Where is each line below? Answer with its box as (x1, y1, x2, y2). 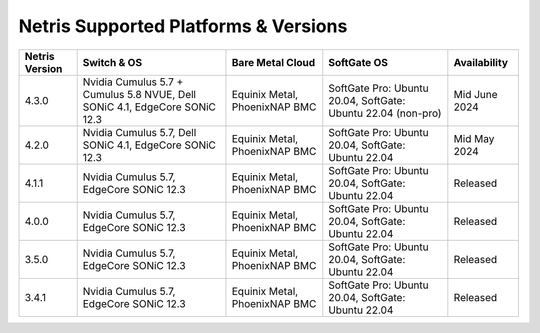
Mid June (453, 87, 499, 101)
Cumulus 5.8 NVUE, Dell (82, 87, 197, 101)
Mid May (453, 131, 495, 145)
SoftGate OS (328, 55, 389, 69)
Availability (453, 55, 509, 69)
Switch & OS (82, 55, 143, 69)
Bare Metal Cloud (231, 55, 316, 69)
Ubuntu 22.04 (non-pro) (328, 106, 442, 120)
